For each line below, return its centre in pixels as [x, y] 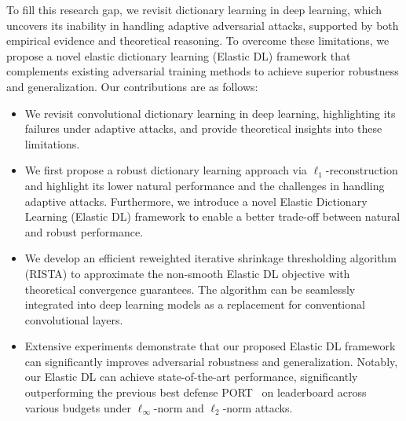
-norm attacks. [258, 407]
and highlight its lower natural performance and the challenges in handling [205, 185]
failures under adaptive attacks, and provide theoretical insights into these [203, 128]
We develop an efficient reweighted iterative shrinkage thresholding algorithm [211, 258]
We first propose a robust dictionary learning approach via [166, 170]
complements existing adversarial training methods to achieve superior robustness [203, 71]
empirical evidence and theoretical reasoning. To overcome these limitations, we [198, 40]
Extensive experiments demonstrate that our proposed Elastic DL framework [210, 346]
